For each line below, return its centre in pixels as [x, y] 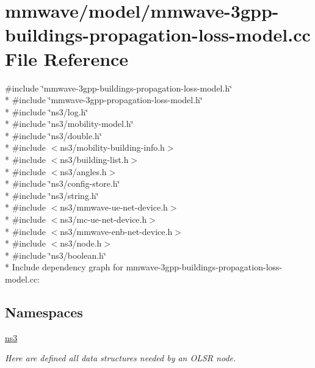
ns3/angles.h [83, 171]
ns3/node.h [81, 243]
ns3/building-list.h [94, 160]
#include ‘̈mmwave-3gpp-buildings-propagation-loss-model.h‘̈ [119, 88]
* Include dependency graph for [64, 267]
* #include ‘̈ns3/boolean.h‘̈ [56, 255]
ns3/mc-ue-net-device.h [103, 219]
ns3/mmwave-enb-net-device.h [116, 231]
